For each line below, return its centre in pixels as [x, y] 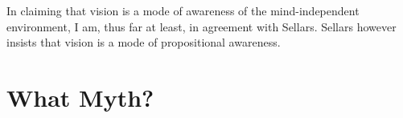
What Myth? [80, 97]
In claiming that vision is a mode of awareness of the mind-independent [183, 10]
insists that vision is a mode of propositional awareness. [144, 42]
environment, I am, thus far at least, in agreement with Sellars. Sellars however [201, 26]
